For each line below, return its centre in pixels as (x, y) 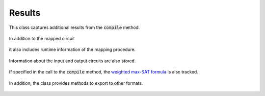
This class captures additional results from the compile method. (74, 27)
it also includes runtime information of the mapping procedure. (72, 49)
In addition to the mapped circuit (42, 38)
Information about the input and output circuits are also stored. (72, 61)
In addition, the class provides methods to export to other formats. (76, 83)
